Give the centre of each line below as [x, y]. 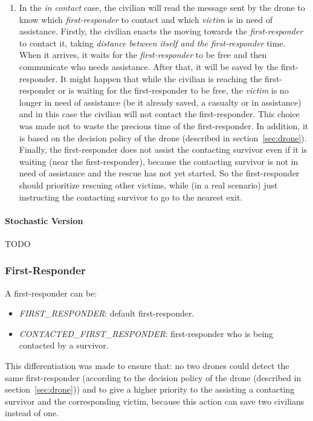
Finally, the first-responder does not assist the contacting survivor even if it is [163, 149]
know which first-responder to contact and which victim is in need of [146, 19]
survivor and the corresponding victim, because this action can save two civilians [155, 401]
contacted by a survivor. [64, 345]
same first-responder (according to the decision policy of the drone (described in [153, 377]
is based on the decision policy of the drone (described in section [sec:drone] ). [163, 137]
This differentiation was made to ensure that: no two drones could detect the [147, 366]
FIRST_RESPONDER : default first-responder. [107, 313]
